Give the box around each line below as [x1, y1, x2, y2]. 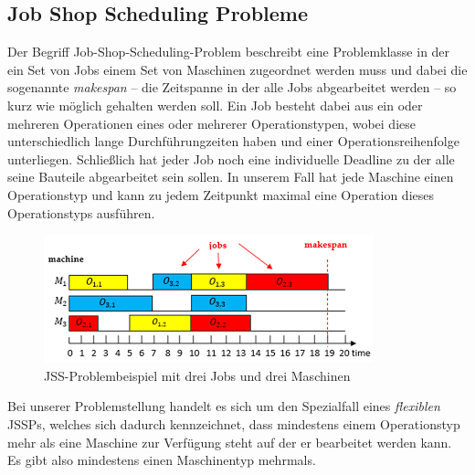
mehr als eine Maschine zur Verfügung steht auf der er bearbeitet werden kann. [7, 432, 452, 451]
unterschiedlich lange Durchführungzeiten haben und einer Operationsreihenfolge [7, 132, 459, 151]
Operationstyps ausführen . [7, 203, 155, 222]
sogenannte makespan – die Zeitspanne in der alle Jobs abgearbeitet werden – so [7, 78, 457, 97]
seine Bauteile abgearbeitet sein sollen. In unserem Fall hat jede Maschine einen [7, 167, 454, 186]
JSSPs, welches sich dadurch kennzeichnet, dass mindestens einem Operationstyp [7, 414, 460, 433]
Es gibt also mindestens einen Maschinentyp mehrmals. [7, 450, 316, 470]
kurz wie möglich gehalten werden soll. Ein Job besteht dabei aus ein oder [7, 95, 423, 114]
